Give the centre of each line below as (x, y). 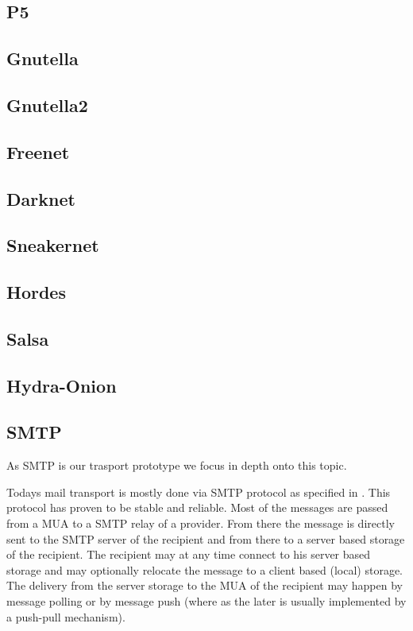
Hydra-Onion (62, 385)
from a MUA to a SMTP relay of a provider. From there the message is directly (201, 523)
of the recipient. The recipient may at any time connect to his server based (189, 554)
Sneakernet (53, 245)
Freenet (38, 151)
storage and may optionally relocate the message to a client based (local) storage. (205, 569)
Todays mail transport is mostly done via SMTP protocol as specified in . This (199, 492)
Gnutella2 (47, 105)
